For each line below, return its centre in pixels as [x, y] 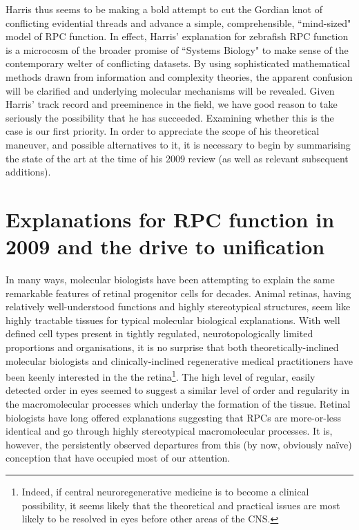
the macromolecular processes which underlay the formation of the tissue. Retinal [178, 404]
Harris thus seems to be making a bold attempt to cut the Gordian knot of [164, 9]
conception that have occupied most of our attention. [118, 458]
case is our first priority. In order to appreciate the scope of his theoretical [163, 131]
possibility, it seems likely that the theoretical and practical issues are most [181, 505]
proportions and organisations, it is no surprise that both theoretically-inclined [172, 347]
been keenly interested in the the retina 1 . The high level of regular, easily [161, 376]
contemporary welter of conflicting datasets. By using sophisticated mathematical [178, 63]
